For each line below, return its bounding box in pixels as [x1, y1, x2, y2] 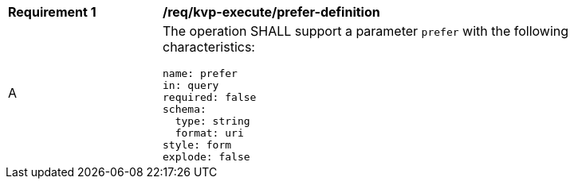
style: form [163, 139, 232, 151]
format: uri [175, 127, 244, 139]
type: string [175, 115, 250, 127]
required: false [163, 91, 257, 103]
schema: [163, 103, 206, 115]
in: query [163, 79, 219, 91]
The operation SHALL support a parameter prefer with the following [163, 23, 569, 39]
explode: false [163, 151, 250, 163]
